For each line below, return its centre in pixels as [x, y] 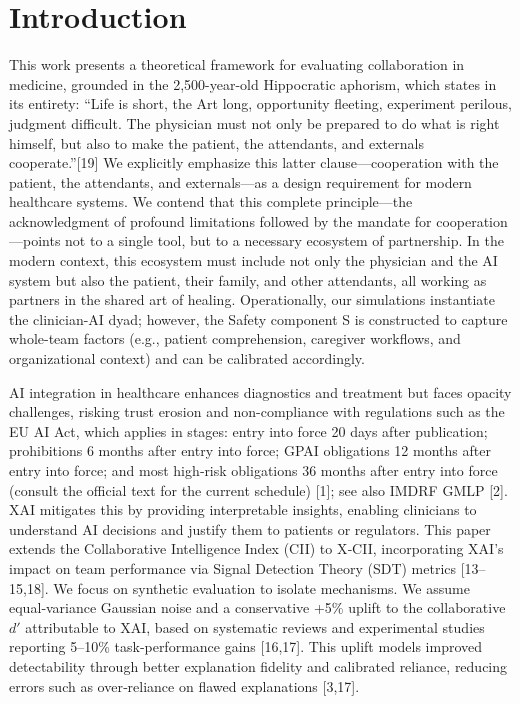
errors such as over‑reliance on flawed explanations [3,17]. [184, 685]
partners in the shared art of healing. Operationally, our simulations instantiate [252, 299]
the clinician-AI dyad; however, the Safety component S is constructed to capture [258, 318]
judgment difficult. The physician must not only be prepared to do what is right [254, 122]
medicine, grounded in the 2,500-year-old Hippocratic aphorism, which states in [253, 83]
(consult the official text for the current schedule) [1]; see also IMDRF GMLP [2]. [258, 489]
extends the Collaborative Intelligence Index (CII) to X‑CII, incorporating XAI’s [256, 548]
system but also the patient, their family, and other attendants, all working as [248, 279]
